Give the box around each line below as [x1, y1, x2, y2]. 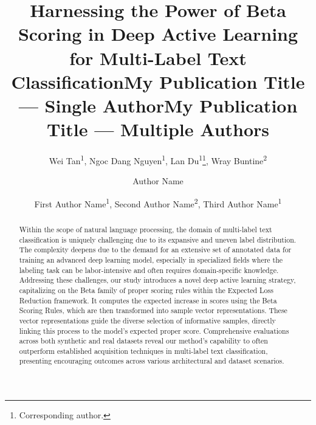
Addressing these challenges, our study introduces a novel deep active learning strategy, [19, 275, 296, 285]
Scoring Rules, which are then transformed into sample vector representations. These [19, 305, 287, 316]
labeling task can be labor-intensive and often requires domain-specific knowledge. [19, 264, 279, 275]
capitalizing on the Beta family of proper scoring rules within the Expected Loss [19, 285, 273, 295]
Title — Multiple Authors [46, 117, 270, 142]
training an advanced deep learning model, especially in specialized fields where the [19, 254, 283, 264]
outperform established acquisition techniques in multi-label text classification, [19, 345, 268, 356]
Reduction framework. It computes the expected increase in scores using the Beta [19, 295, 277, 305]
